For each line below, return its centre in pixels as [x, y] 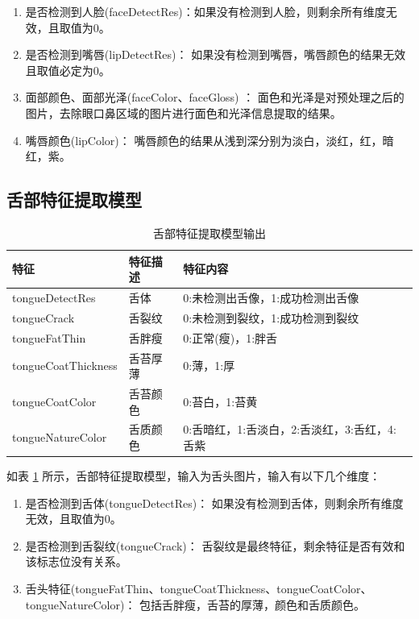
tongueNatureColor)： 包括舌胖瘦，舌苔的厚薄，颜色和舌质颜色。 [195, 604]
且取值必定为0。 [68, 70]
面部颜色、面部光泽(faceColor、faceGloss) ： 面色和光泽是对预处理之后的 [215, 97]
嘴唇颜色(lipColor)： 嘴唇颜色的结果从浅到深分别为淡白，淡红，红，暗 [209, 140]
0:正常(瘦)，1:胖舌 [230, 337]
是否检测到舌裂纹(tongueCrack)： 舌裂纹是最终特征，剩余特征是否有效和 [215, 545]
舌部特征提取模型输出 [209, 233]
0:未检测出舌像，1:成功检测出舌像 [271, 297]
